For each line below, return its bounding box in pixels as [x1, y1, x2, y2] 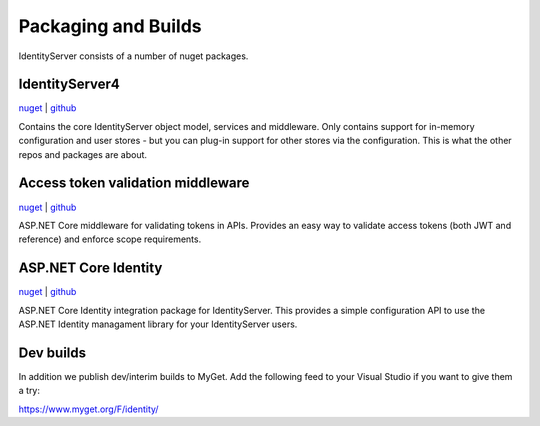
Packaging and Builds [18, 15, 202, 37]
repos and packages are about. [18, 148, 148, 160]
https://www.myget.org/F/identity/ [18, 403, 159, 415]
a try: [18, 385, 40, 397]
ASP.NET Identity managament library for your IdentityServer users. [18, 318, 298, 330]
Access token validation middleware [18, 175, 250, 192]
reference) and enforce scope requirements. [18, 233, 202, 245]
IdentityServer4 [18, 76, 120, 93]
